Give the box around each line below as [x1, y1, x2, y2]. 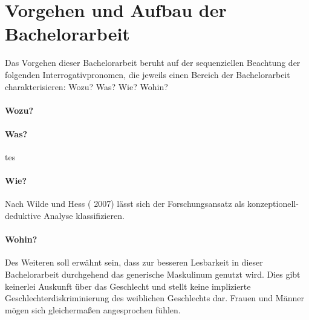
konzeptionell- [247, 197, 299, 210]
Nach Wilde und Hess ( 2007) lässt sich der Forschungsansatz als [5, 197, 245, 210]
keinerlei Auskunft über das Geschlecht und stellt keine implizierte [5, 279, 251, 292]
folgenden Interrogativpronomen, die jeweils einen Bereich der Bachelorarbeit [5, 68, 290, 80]
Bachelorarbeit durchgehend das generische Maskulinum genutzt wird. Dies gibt [5, 268, 301, 281]
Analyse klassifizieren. [44, 209, 125, 222]
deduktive [5, 209, 41, 222]
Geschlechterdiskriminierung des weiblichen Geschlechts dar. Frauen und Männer [5, 292, 304, 304]
